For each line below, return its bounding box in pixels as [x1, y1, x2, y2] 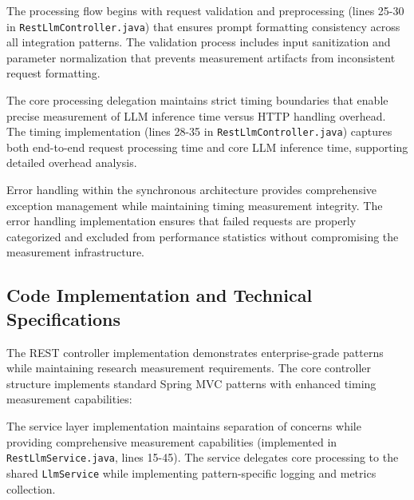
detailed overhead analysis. [6, 154, 137, 171]
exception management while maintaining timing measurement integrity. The [6, 196, 383, 213]
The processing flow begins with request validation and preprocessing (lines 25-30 [6, 2, 404, 18]
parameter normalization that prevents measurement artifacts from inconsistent [6, 49, 396, 65]
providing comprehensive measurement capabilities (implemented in [6, 433, 337, 450]
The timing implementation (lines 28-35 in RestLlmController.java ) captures [6, 123, 392, 140]
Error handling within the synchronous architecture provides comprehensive [6, 181, 377, 198]
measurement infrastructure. [6, 244, 144, 260]
